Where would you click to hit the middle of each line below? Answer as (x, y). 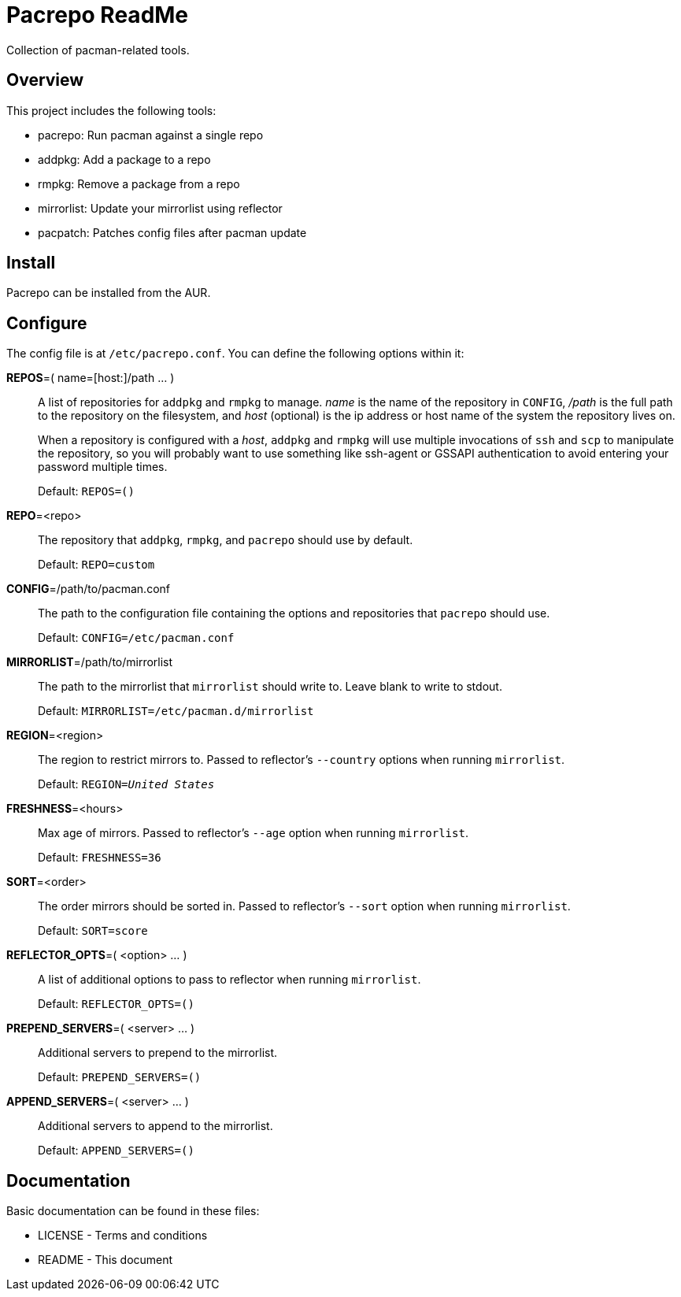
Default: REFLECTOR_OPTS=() (116, 1004)
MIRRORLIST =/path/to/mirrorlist (90, 662)
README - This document (105, 1260)
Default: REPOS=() (86, 491)
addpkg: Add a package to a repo (124, 159)
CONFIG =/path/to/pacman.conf (88, 589)
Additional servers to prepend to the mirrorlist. (158, 1053)
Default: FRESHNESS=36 (100, 858)
